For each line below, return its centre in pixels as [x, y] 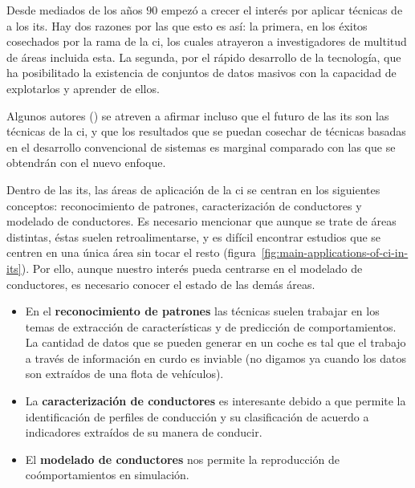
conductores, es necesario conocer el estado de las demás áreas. [161, 284]
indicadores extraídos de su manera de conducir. [144, 432]
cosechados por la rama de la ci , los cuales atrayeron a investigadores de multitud [207, 41]
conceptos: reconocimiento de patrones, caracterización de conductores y [184, 205]
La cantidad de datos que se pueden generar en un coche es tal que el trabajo [216, 342]
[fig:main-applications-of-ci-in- [335, 252]
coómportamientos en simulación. [107, 475]
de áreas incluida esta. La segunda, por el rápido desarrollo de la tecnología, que [204, 57]
